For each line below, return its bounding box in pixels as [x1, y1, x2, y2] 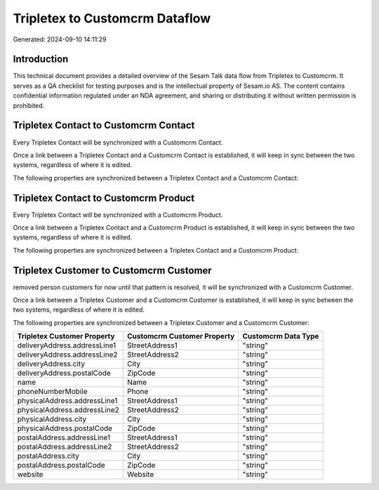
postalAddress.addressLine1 [17, 432, 111, 442]
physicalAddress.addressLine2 [17, 405, 119, 415]
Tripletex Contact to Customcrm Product [13, 192, 195, 204]
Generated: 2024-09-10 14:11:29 [13, 35, 107, 44]
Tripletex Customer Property [17, 331, 115, 341]
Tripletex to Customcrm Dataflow [13, 11, 211, 26]
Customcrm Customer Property [126, 331, 235, 341]
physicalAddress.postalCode [17, 423, 112, 433]
